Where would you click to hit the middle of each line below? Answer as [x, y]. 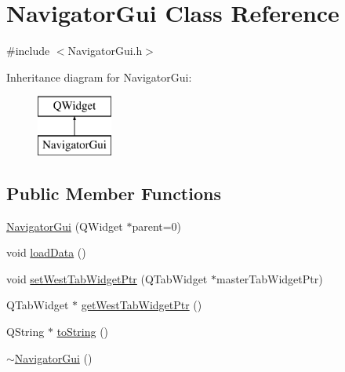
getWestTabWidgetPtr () [142, 305]
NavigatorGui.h [105, 51]
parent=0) [157, 226]
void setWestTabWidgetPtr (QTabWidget [107, 278]
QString [25, 332]
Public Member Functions [114, 193]
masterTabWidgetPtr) [269, 278]
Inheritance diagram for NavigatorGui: [99, 77]
